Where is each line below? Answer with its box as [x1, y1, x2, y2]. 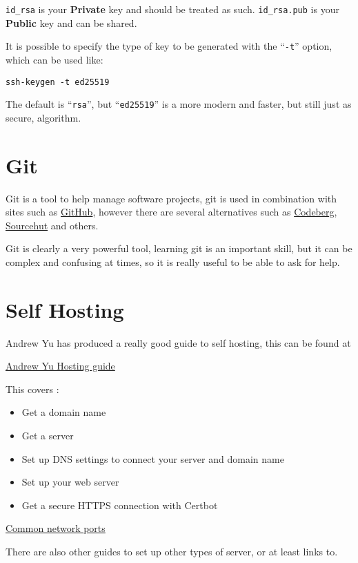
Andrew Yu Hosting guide [6, 359, 115, 373]
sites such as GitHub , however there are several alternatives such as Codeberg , [6, 204, 337, 219]
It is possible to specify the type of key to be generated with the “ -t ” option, [6, 39, 332, 53]
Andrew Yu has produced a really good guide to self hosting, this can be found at [6, 335, 351, 350]
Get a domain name [21, 405, 106, 419]
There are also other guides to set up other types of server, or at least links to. [6, 544, 338, 558]
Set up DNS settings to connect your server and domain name [21, 451, 284, 466]
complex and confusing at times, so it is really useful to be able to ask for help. [6, 254, 340, 269]
